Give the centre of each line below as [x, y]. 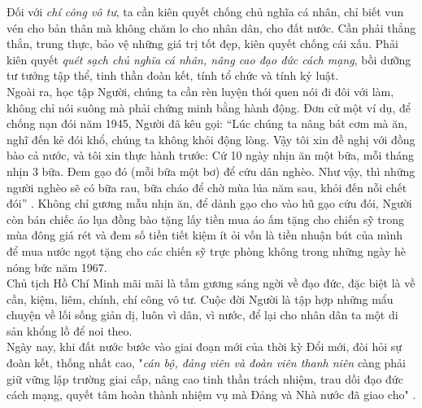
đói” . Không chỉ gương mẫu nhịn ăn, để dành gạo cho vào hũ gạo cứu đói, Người [209, 203]
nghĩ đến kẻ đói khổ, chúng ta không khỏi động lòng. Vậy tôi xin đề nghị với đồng [211, 139]
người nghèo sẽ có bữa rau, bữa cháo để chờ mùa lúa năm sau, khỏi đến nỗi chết [207, 187]
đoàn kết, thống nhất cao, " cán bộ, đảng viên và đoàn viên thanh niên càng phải [207, 363]
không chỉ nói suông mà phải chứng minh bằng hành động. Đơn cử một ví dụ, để [209, 107]
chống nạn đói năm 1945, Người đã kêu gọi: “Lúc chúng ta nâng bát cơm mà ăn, [207, 123]
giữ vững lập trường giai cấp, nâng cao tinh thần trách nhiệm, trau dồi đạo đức [205, 378]
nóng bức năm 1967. [57, 267]
